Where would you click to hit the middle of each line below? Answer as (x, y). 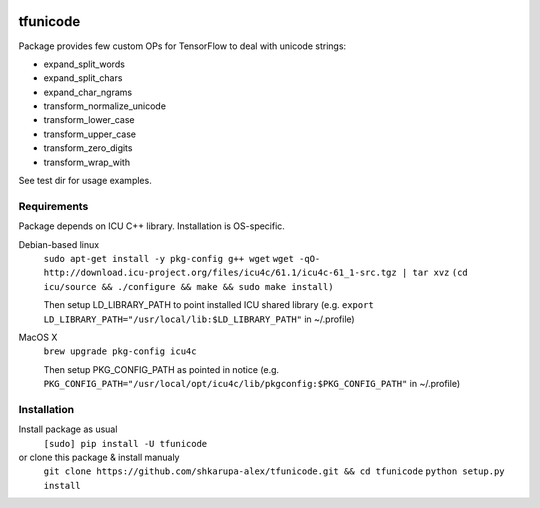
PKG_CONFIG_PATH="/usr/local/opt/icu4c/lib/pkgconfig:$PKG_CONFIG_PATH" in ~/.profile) (251, 384)
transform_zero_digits (88, 148)
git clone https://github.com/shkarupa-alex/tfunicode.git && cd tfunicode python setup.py (274, 471)
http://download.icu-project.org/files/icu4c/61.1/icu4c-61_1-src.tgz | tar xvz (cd (256, 273)
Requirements (53, 206)
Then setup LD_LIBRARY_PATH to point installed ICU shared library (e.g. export (208, 305)
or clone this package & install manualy (99, 457)
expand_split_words (84, 64)
